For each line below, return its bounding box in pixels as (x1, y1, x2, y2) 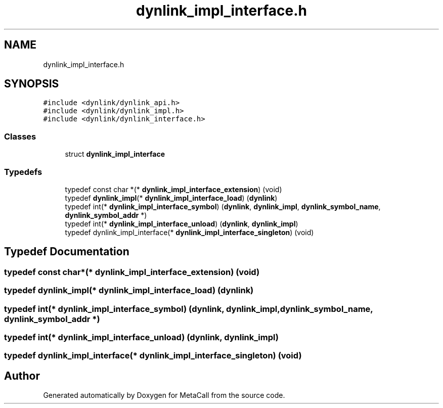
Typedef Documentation (4, 245, 129, 258)
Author (4, 369, 40, 382)
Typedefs (4, 166, 42, 177)
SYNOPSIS (4, 77, 59, 90)
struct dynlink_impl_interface (65, 150, 165, 159)
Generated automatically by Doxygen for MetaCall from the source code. (43, 391, 285, 400)
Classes (4, 131, 36, 142)
